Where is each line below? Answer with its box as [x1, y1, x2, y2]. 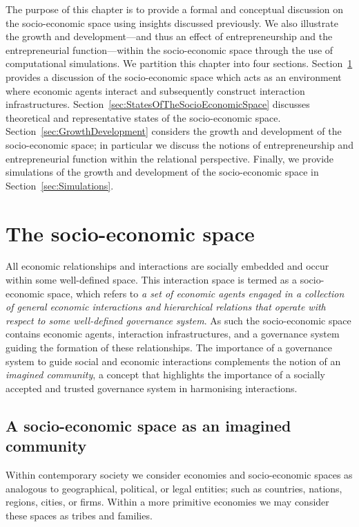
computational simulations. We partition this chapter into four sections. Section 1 [6, 56, 353, 71]
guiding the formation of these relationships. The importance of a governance [6, 340, 332, 354]
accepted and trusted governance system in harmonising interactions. [6, 380, 298, 395]
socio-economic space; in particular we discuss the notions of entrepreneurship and [6, 137, 353, 151]
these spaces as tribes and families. [6, 508, 153, 522]
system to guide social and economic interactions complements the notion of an [6, 353, 341, 368]
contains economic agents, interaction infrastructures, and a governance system [6, 326, 340, 341]
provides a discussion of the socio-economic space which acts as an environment [6, 69, 342, 84]
